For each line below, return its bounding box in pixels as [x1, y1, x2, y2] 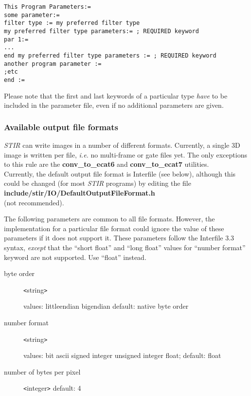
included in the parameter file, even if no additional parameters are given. [4, 100, 224, 110]
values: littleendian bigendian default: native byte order [23, 301, 189, 311]
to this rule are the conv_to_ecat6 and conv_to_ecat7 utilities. [4, 159, 209, 169]
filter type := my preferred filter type [4, 20, 140, 27]
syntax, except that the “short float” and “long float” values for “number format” [4, 242, 246, 252]
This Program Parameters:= [4, 3, 91, 10]
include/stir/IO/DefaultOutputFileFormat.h [4, 187, 155, 198]
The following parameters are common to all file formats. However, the [4, 214, 215, 224]
